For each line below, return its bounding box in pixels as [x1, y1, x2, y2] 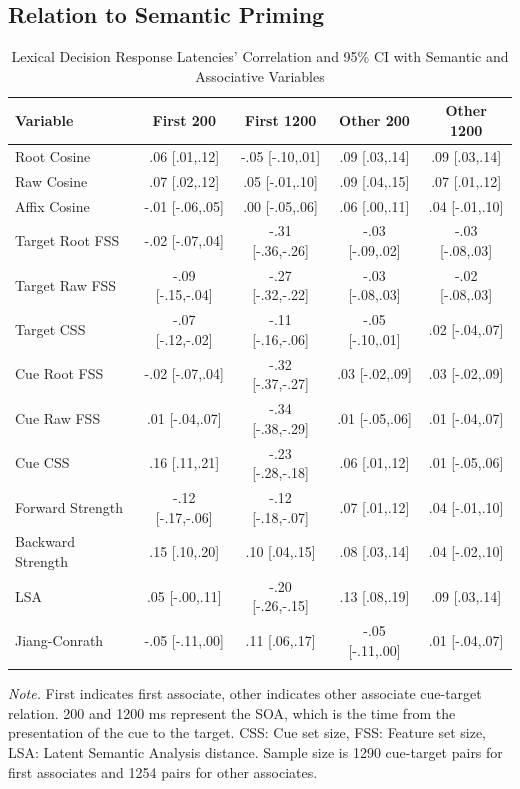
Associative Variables [195, 65, 325, 86]
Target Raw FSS [15, 274, 117, 295]
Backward [15, 531, 76, 552]
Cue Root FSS [15, 363, 104, 384]
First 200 [152, 110, 216, 131]
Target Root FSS [15, 230, 120, 251]
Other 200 [339, 110, 410, 131]
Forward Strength [15, 496, 124, 517]
